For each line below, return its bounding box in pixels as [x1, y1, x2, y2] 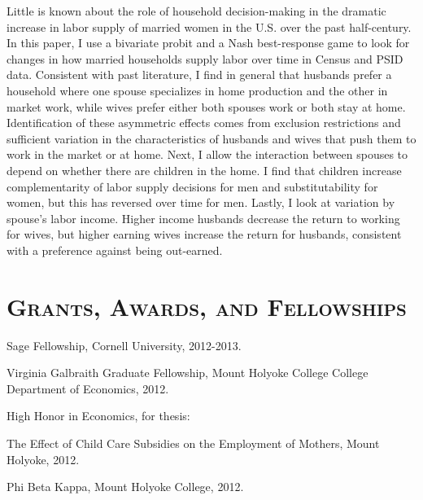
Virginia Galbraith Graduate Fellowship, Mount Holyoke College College [7, 364, 368, 381]
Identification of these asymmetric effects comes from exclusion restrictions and [7, 114, 401, 131]
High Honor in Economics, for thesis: [7, 407, 190, 424]
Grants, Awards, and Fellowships [7, 289, 407, 322]
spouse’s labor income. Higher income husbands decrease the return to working [7, 209, 400, 226]
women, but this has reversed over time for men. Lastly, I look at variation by [7, 194, 395, 211]
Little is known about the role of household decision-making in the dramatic [7, 2, 386, 19]
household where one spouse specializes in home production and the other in [7, 81, 388, 99]
